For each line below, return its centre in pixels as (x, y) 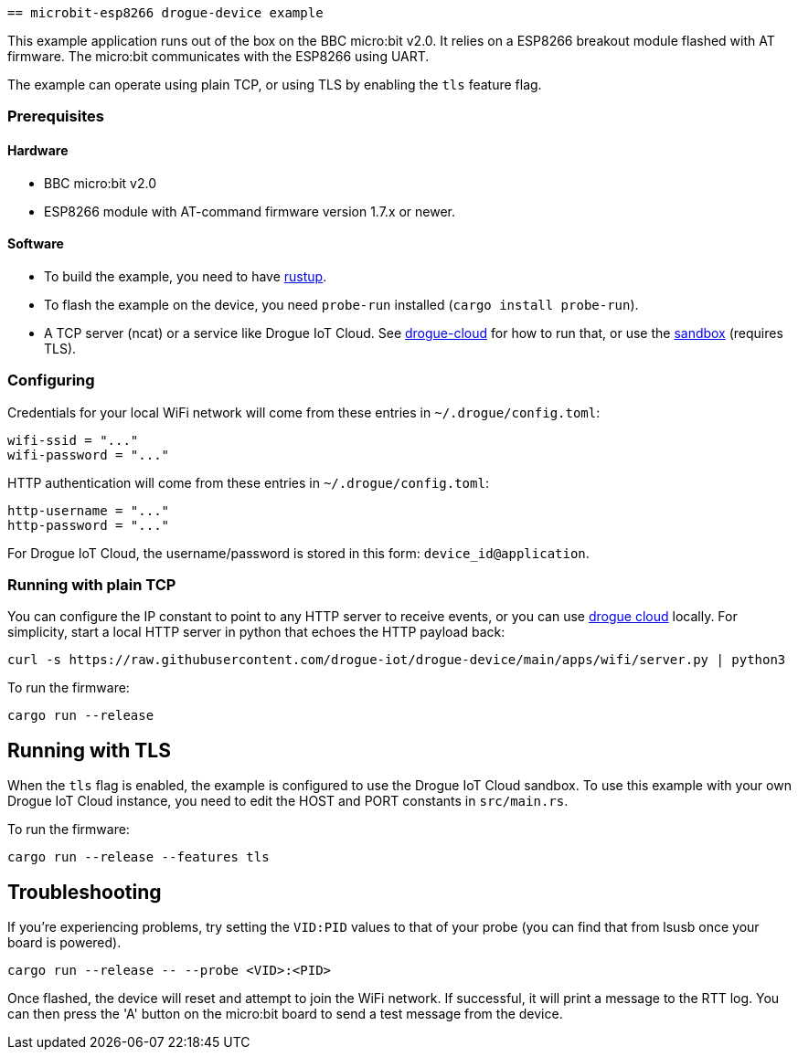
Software (36, 244)
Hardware (38, 150)
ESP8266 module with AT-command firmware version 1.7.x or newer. (250, 211)
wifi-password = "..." (89, 455)
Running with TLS (89, 750)
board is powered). (64, 942)
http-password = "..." (89, 525)
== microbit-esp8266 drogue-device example (165, 13)
